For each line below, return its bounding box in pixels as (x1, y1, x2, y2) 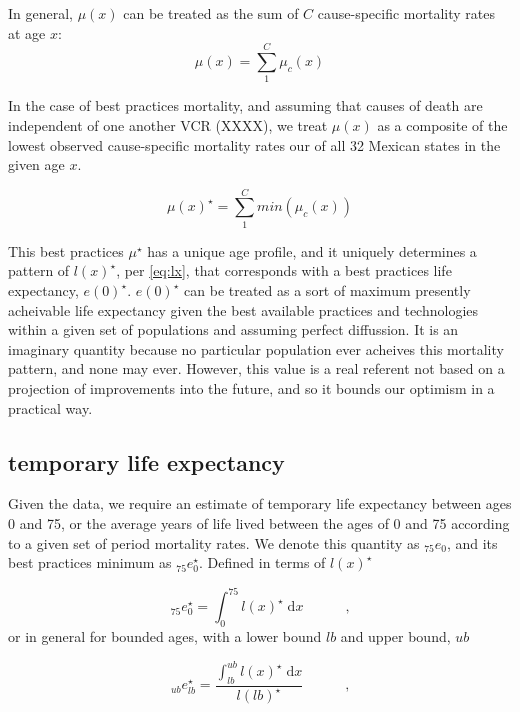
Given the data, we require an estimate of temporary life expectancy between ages (8, 493, 512, 514)
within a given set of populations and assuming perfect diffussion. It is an (8, 319, 459, 340)
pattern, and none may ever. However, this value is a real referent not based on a (8, 358, 505, 379)
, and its (446, 532, 498, 553)
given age (8, 154, 65, 175)
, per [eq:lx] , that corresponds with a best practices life (116, 260, 452, 281)
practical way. (8, 397, 93, 418)
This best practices (8, 240, 124, 261)
